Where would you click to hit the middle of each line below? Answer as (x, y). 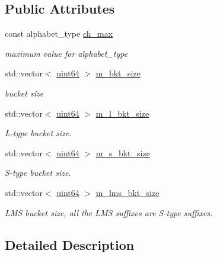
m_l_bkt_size (122, 113)
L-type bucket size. (38, 133)
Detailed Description (70, 244)
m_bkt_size (118, 73)
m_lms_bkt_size (127, 192)
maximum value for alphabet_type (66, 53)
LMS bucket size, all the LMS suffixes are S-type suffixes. (109, 212)
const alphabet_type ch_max (59, 33)
